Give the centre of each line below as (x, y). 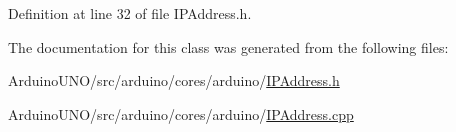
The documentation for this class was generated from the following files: (228, 46)
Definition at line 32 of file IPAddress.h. (130, 13)
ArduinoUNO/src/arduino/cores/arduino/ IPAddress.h (174, 80)
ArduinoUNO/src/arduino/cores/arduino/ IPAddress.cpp (181, 113)
